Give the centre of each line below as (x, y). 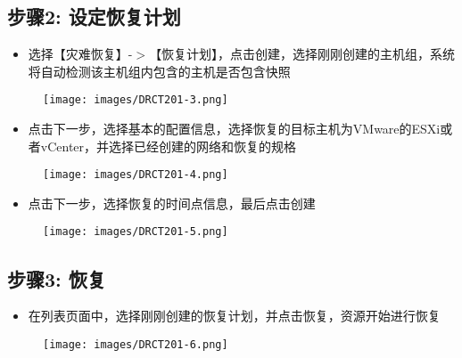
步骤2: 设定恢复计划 (94, 16)
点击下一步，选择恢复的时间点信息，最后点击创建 (172, 203)
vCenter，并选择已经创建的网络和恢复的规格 (169, 146)
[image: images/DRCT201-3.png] (136, 100)
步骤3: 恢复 (57, 278)
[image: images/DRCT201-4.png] (136, 175)
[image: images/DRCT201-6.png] (136, 344)
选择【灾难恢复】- (80, 54)
